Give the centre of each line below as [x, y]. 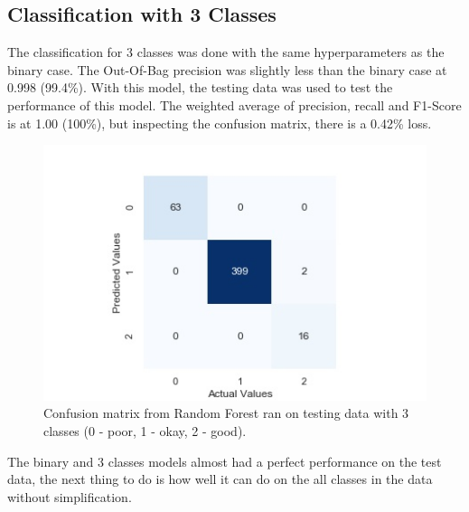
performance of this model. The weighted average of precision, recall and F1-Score [234, 104]
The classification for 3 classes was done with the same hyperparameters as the [226, 52]
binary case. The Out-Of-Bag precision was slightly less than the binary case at [227, 69]
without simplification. [70, 496]
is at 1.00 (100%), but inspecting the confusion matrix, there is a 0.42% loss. [220, 123]
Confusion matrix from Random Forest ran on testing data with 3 [226, 413]
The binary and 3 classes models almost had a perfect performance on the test [225, 461]
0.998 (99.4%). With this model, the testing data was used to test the [200, 87]
